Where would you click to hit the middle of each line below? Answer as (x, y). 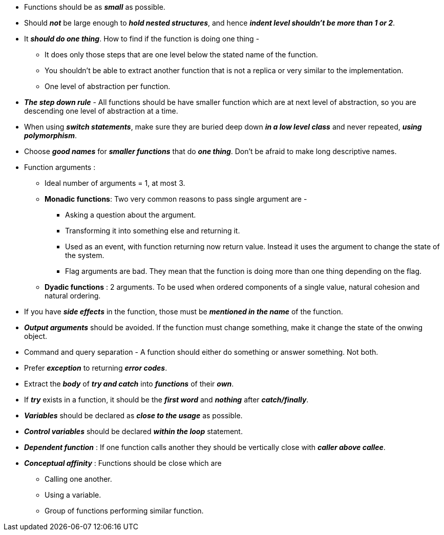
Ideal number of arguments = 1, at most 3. (115, 183)
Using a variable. (73, 495)
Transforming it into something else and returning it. (153, 231)
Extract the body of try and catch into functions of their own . (129, 384)
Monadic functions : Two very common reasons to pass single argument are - (176, 199)
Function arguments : (60, 167)
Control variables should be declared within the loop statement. (133, 431)
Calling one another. (78, 479)
